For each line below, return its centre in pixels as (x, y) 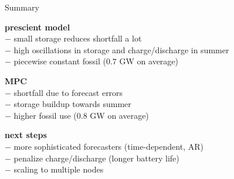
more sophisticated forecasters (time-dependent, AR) (108, 146)
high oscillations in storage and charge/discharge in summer (121, 49)
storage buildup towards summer (72, 104)
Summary (22, 7)
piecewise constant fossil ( (60, 61)
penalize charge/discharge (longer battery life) (96, 158)
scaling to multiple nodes (59, 169)
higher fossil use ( (45, 115)
